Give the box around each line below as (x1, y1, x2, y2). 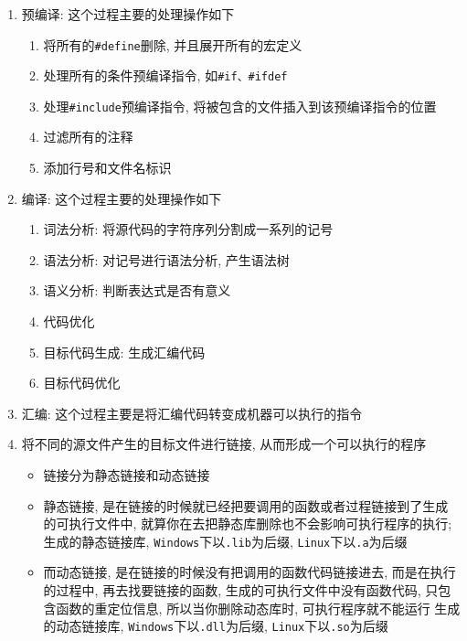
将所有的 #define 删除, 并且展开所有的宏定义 (43, 35, 302, 54)
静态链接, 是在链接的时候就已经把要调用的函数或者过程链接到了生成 (43, 496, 449, 515)
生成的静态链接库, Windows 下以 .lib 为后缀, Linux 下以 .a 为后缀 (43, 531, 408, 550)
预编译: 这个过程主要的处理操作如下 (21, 4, 235, 23)
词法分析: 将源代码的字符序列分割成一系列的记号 (43, 219, 334, 239)
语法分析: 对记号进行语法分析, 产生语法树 (43, 250, 290, 269)
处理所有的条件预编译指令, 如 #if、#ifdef (43, 66, 288, 85)
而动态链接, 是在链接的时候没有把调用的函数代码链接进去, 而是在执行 (43, 562, 456, 582)
